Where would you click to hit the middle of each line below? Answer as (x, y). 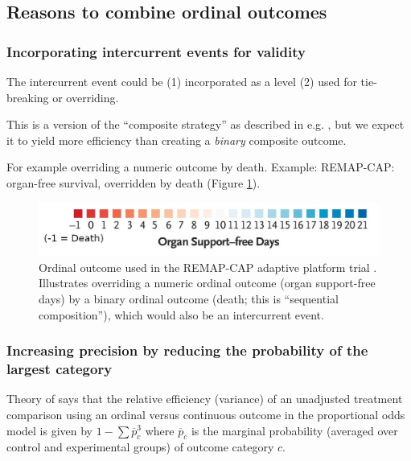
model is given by (50, 430)
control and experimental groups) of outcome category (140, 447)
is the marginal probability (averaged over (294, 430)
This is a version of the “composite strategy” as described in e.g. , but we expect (205, 124)
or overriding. (86, 97)
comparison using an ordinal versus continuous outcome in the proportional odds (206, 414)
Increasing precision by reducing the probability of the (187, 350)
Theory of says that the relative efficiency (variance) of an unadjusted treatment (205, 399)
